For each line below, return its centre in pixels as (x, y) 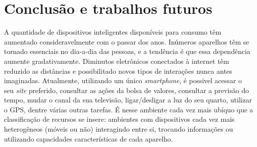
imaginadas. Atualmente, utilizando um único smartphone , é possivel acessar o (123, 80)
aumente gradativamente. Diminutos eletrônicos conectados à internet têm (117, 61)
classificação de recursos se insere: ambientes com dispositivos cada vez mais (119, 119)
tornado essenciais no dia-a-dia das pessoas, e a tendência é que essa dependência (127, 51)
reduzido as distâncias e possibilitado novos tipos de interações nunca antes (118, 71)
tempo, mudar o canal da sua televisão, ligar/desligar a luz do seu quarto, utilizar (128, 100)
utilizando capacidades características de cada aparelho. (89, 138)
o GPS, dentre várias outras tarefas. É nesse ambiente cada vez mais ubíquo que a (129, 109)
